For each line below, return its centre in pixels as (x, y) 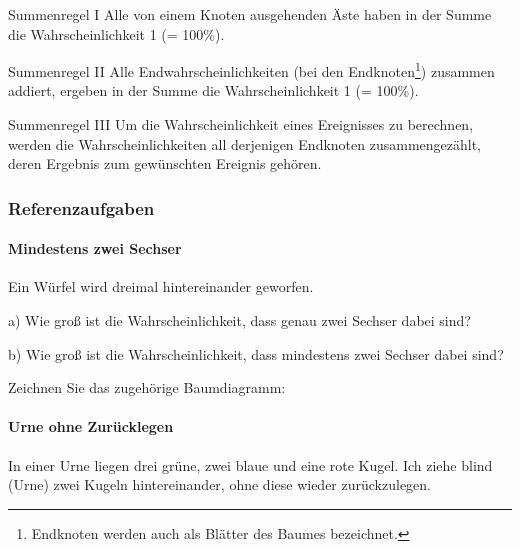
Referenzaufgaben (81, 207)
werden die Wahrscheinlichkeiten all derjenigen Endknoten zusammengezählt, (244, 143)
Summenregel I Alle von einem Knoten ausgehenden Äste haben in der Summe (250, 14)
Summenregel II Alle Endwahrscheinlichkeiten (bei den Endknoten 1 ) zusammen (251, 69)
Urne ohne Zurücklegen (91, 426)
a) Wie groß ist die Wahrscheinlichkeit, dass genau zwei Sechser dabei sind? (239, 320)
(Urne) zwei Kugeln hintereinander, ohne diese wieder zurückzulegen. (219, 484)
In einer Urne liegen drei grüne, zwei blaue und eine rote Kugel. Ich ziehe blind (250, 464)
